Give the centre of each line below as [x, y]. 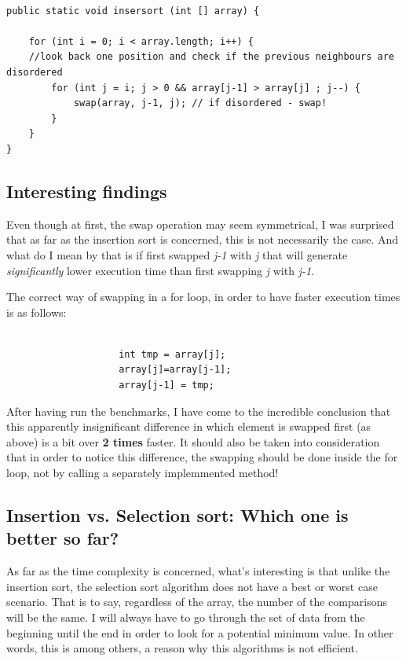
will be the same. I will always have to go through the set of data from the [186, 617]
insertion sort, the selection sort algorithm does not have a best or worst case [192, 586]
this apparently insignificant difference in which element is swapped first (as [189, 426]
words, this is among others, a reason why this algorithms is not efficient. [182, 648]
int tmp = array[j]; [172, 354]
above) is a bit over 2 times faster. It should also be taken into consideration [193, 441]
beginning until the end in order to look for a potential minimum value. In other [200, 632]
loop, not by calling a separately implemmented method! [143, 473]
